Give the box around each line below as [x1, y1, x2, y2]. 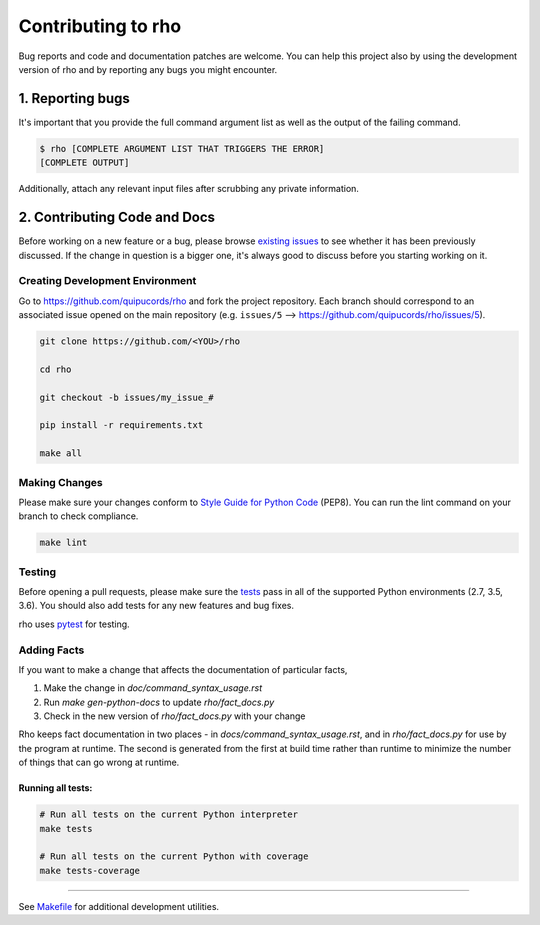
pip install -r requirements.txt [39, 420, 204, 431]
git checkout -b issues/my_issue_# [39, 391, 214, 403]
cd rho [39, 363, 72, 375]
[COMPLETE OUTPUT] [39, 157, 130, 169]
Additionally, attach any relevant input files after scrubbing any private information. [18, 183, 360, 195]
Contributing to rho [18, 15, 182, 37]
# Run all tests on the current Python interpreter [39, 809, 299, 820]
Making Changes [18, 475, 104, 489]
